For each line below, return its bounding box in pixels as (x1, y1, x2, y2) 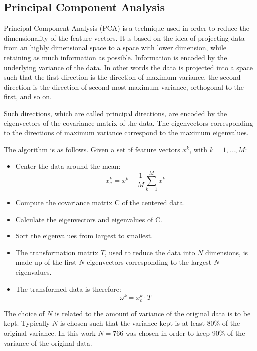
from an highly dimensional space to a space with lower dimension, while (4, 42, 227, 53)
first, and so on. (4, 91, 52, 102)
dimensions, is (205, 247, 248, 257)
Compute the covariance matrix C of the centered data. (15, 197, 185, 208)
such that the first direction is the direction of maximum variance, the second (4, 72, 241, 82)
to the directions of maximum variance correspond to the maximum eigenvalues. (4, 127, 249, 138)
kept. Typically (4, 318, 50, 328)
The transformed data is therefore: (15, 283, 121, 294)
